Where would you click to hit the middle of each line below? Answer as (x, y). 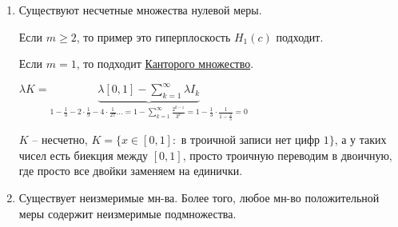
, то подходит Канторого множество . (165, 64)
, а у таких (360, 139)
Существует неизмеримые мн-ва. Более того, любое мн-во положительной (199, 197)
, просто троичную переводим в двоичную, (287, 155)
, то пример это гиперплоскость (153, 36)
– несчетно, (60, 139)
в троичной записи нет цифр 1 (255, 141)
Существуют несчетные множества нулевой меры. (140, 10)
